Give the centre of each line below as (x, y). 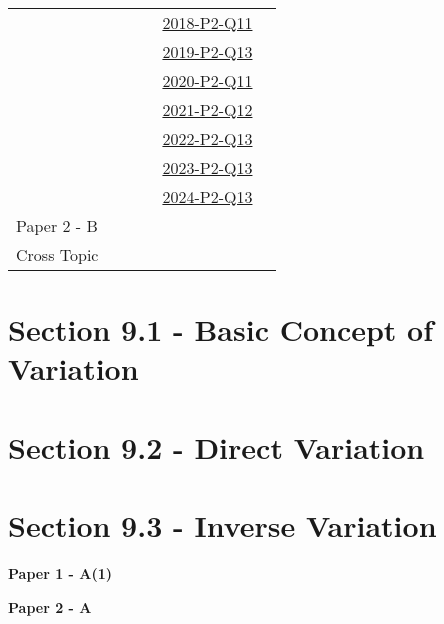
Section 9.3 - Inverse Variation (222, 525)
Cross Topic (57, 254)
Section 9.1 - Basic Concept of (221, 329)
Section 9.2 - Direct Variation (216, 446)
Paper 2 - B (57, 225)
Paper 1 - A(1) (60, 573)
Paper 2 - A (50, 606)
